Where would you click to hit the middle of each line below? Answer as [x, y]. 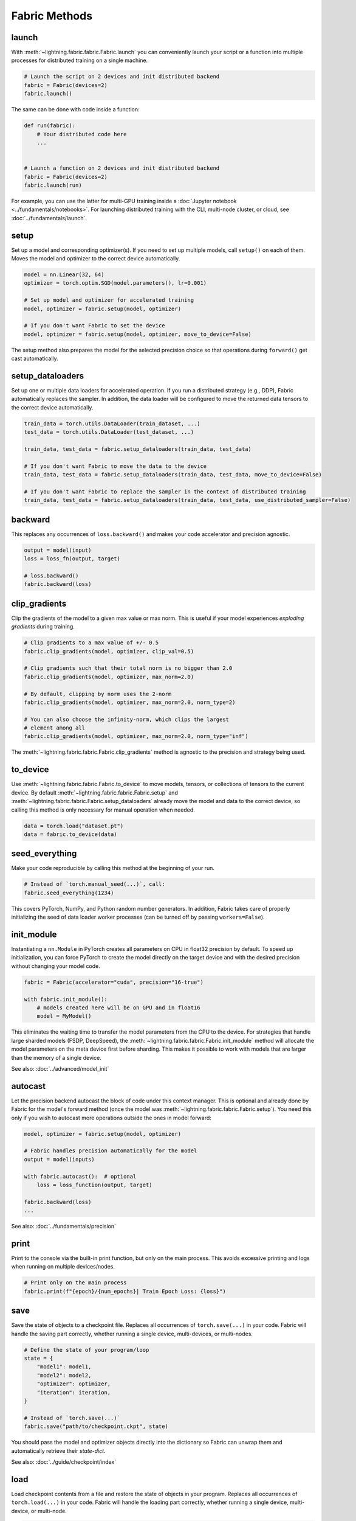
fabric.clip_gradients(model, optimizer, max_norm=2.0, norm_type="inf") [136, 736]
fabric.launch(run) [53, 185]
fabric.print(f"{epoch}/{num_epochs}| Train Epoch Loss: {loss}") [125, 1291]
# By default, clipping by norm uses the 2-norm [98, 694]
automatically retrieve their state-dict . [58, 1450]
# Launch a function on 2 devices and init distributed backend [122, 168]
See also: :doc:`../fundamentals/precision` [64, 1227]
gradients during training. [43, 627]
